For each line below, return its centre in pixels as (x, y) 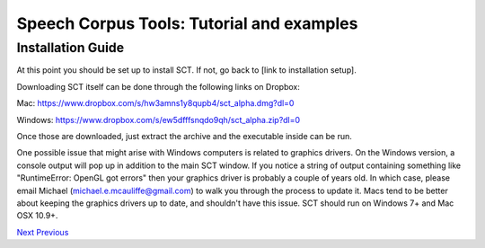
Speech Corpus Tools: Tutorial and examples (187, 23)
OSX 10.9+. (37, 216)
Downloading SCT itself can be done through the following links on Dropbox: (158, 86)
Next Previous (43, 232)
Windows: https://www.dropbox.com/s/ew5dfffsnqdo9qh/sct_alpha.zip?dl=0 (159, 120)
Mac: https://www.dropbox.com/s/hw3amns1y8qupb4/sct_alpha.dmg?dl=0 (155, 103)
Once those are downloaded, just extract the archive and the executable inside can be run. (184, 136)
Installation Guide (71, 48)
